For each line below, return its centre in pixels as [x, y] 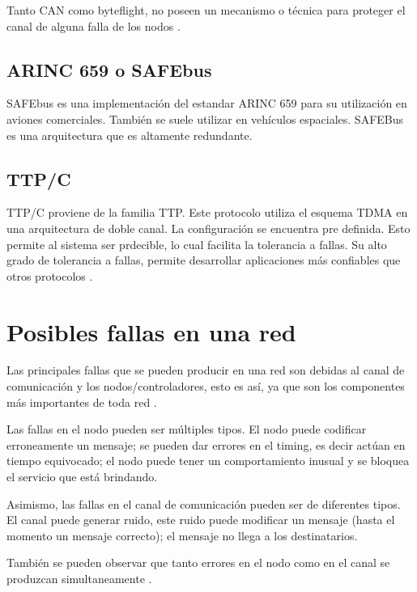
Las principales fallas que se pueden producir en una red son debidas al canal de [206, 370]
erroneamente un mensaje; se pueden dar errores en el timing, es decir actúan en [206, 444]
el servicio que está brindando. [82, 477]
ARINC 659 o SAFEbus [109, 69]
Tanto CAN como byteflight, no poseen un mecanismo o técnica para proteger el [206, 10]
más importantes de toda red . [82, 402]
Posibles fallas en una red [151, 331]
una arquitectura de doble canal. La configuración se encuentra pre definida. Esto [208, 228]
